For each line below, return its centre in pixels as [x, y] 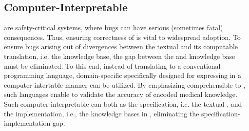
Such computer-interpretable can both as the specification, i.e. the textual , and [123, 103]
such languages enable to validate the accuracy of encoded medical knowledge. [121, 94]
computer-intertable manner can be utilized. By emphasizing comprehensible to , [125, 84]
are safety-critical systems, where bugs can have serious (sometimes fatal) [114, 28]
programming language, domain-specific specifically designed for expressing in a [123, 75]
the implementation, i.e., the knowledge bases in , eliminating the [102, 113]
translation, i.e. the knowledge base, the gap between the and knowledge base [120, 56]
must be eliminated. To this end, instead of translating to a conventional [112, 65]
